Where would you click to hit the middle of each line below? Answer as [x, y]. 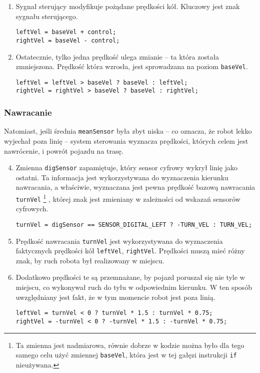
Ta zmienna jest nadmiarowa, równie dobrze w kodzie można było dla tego [130, 345]
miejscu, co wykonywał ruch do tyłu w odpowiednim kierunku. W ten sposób [134, 287]
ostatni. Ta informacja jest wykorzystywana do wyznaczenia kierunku [122, 177]
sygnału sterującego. [47, 16]
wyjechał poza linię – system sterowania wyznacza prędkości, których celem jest [126, 140]
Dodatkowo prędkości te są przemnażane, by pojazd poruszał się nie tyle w [130, 277]
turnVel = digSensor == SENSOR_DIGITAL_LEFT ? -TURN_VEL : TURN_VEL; [134, 225]
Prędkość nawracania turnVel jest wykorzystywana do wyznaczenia [119, 241]
